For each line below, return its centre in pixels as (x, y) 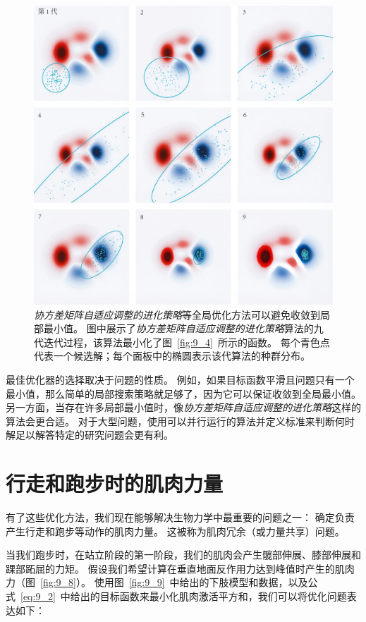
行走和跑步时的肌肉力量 (115, 483)
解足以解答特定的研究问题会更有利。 (90, 435)
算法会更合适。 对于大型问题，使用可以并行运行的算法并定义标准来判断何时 (180, 421)
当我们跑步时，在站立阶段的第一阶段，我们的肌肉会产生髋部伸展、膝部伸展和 (183, 555)
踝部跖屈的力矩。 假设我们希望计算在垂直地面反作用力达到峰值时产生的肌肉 (180, 568)
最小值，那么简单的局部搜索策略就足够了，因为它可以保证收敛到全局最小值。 (183, 393)
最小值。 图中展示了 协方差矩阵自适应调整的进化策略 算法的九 (183, 328)
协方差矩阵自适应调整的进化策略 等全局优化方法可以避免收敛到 (177, 314)
